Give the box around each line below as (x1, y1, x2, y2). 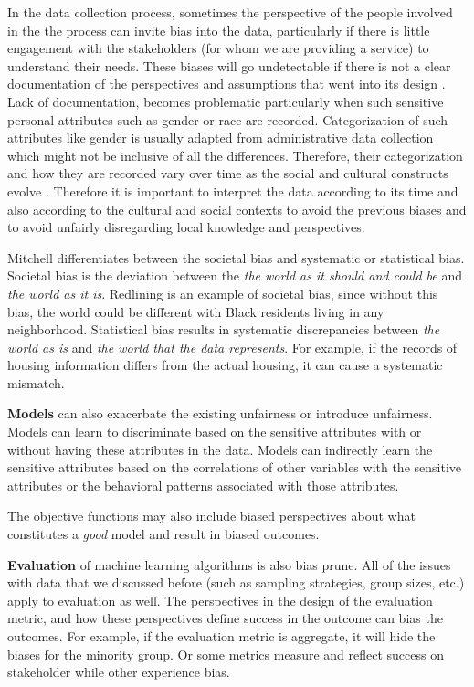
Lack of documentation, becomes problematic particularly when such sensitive (7, 91, 444, 111)
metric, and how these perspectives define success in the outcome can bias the (7, 608, 443, 628)
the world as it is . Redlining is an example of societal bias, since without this (7, 283, 438, 302)
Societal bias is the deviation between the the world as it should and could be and (7, 266, 462, 285)
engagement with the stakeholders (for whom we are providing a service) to (7, 38, 429, 58)
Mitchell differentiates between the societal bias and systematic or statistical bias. (7, 248, 465, 267)
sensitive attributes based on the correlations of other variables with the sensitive (7, 458, 462, 477)
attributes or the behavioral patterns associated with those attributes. (7, 475, 399, 494)
